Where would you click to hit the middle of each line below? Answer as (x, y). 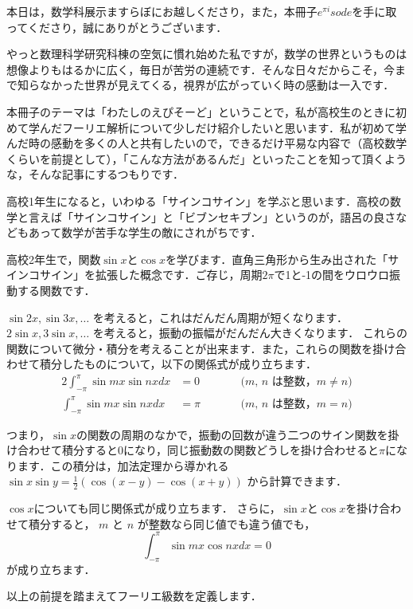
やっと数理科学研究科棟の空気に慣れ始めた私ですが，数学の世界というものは (207, 54)
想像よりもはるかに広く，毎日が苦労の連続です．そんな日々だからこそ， (195, 69)
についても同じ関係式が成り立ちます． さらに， (157, 508)
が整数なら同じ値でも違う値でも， (226, 523)
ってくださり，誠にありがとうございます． (117, 27)
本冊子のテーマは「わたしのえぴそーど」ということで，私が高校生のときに (201, 111)
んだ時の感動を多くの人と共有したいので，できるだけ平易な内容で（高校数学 (207, 143)
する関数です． (56, 290)
